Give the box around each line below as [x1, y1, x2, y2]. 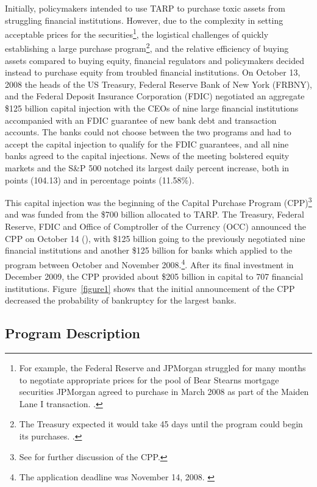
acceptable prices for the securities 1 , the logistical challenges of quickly [5, 26, 269, 40]
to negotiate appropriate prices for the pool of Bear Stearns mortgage [19, 373, 279, 386]
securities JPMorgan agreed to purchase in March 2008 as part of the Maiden [19, 385, 309, 398]
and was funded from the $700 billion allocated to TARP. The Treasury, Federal [5, 208, 304, 221]
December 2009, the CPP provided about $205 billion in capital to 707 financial [5, 270, 304, 283]
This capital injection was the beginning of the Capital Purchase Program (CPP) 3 [5, 194, 312, 208]
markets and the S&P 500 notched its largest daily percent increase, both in [5, 162, 290, 174]
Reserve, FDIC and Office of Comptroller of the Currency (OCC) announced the [5, 220, 306, 233]
